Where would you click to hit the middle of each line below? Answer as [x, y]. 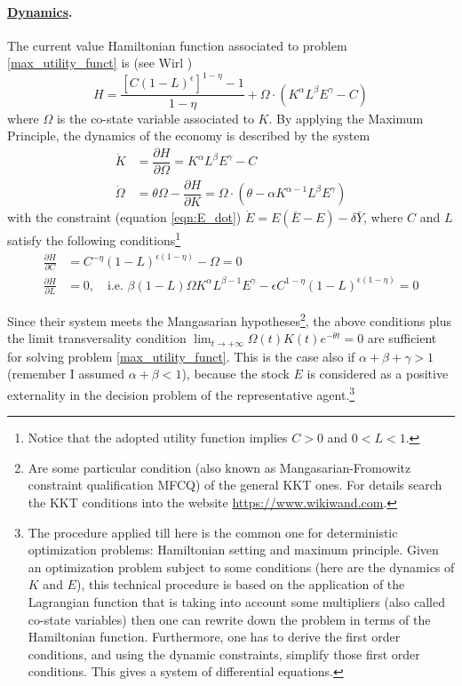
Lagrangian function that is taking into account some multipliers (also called [237, 602]
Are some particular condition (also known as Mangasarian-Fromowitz [219, 467]
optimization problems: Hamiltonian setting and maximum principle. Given [233, 550]
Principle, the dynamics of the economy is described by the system [189, 136]
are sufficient [402, 338]
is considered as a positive [378, 374]
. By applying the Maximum [346, 118]
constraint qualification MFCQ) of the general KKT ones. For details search [235, 485]
